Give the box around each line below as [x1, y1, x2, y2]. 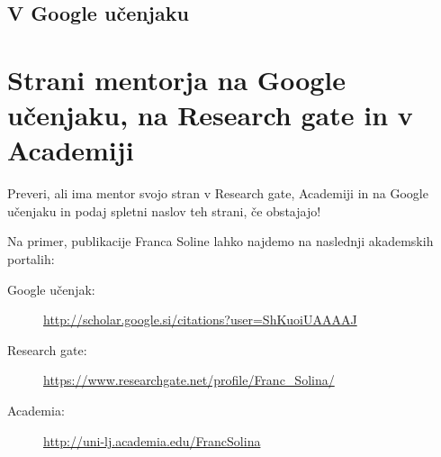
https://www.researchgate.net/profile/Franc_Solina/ [43, 370, 335, 389]
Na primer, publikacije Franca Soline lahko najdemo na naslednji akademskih [7, 232, 434, 251]
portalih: [7, 250, 55, 269]
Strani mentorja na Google [7, 60, 346, 97]
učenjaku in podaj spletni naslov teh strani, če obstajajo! [7, 201, 321, 220]
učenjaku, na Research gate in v [7, 96, 413, 133]
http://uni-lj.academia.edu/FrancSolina [43, 431, 261, 450]
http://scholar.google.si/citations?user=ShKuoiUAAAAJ [43, 310, 357, 329]
